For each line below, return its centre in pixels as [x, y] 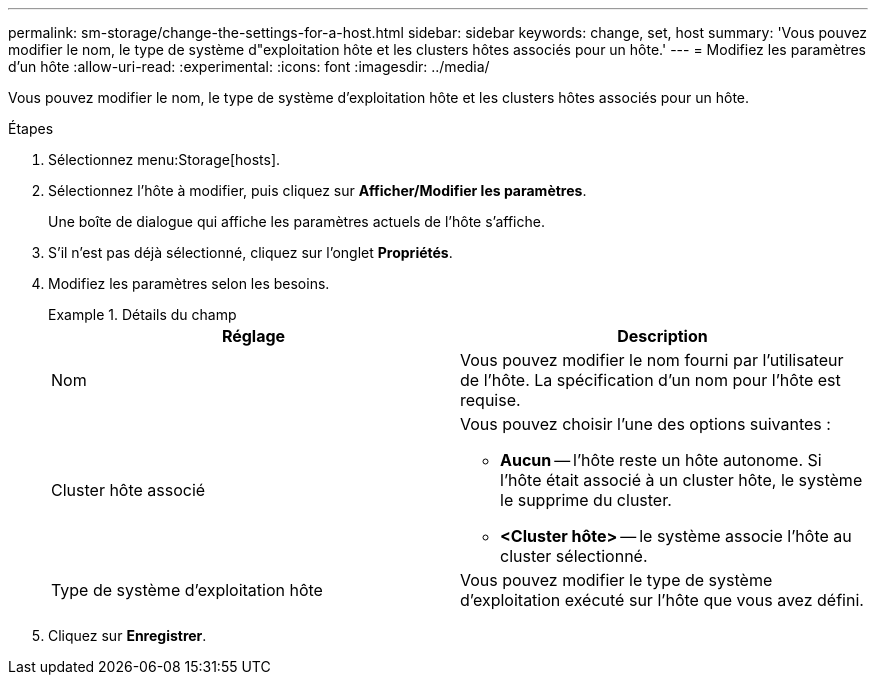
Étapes [31, 128]
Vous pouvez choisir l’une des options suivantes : [645, 424]
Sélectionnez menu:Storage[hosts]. [164, 159]
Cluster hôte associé [128, 490]
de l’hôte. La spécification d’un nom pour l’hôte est [650, 380]
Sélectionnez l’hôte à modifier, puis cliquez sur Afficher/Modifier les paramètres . [317, 190]
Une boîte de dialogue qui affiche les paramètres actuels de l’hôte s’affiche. [296, 221]
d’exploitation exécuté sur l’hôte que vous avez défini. [662, 600]
